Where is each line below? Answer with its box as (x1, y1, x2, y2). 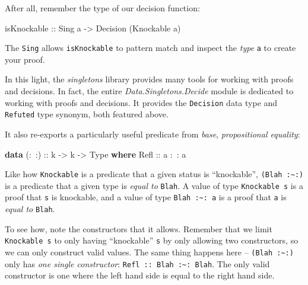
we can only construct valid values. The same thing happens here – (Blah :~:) (5, 246, 294, 258)
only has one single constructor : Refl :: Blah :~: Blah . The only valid (5, 257, 270, 270)
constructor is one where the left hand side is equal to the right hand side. (5, 269, 275, 281)
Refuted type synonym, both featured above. (5, 108, 169, 120)
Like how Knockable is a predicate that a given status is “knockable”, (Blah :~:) (5, 168, 304, 180)
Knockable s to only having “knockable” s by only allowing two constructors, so (5, 234, 299, 246)
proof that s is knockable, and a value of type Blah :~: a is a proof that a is (5, 191, 287, 203)
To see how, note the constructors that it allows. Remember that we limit (5, 222, 272, 235)
